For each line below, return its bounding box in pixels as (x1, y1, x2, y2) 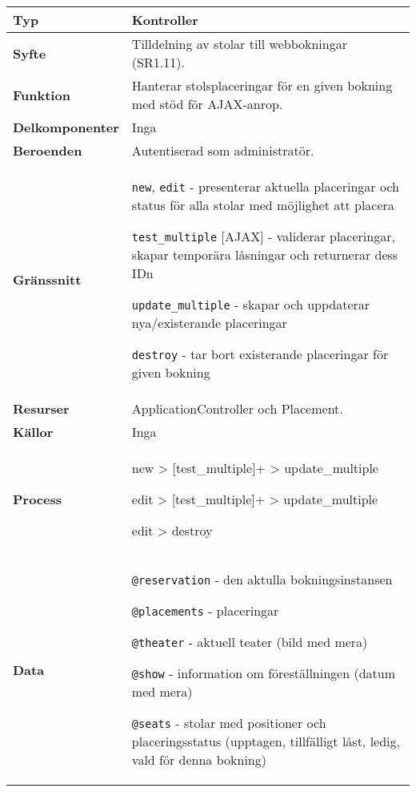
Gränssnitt (13, 270, 82, 289)
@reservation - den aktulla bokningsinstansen (131, 570, 393, 588)
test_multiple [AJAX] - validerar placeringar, (131, 227, 395, 245)
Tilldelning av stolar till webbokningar (131, 34, 347, 53)
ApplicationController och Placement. (131, 399, 343, 418)
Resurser (13, 399, 70, 418)
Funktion (13, 85, 70, 104)
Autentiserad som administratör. (131, 141, 314, 160)
